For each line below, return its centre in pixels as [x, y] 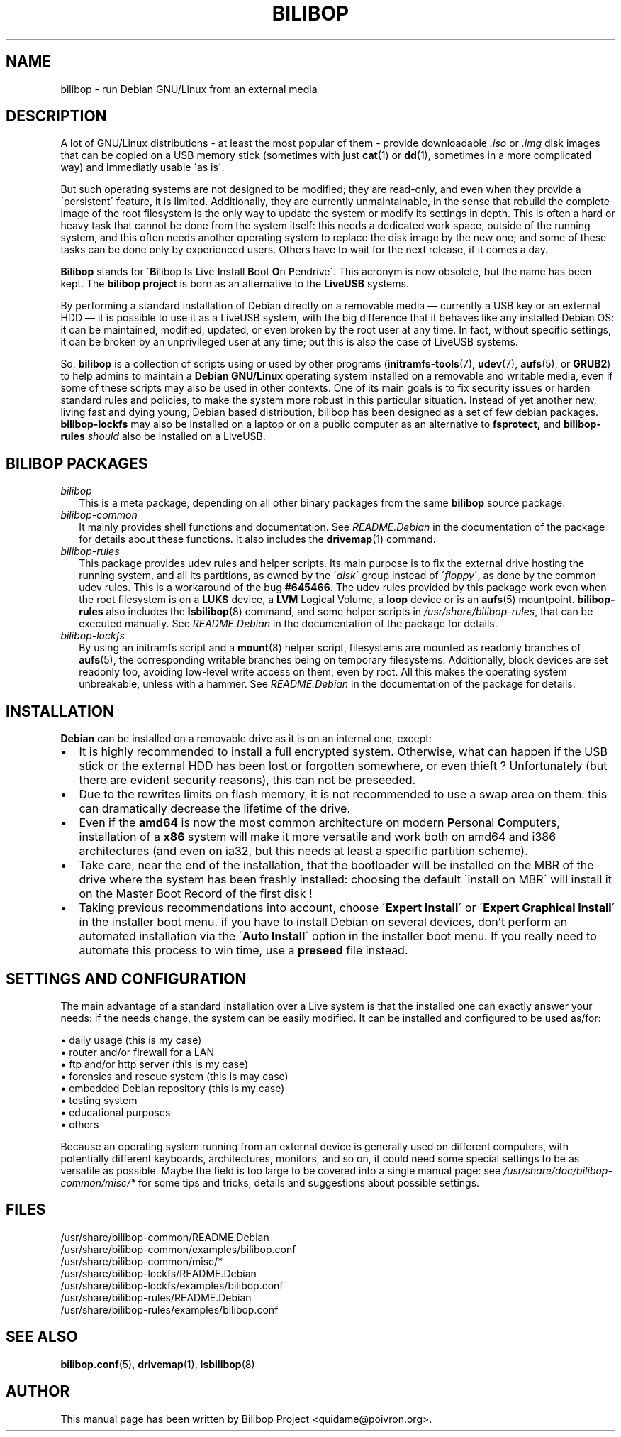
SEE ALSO [42, 1337]
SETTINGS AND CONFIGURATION [126, 979]
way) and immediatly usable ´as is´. [142, 167]
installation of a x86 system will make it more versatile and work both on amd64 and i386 [318, 837]
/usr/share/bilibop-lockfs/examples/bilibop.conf [172, 1285]
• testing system [99, 1100]
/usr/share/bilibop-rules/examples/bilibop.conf [169, 1309]
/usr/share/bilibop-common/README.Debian [165, 1237]
